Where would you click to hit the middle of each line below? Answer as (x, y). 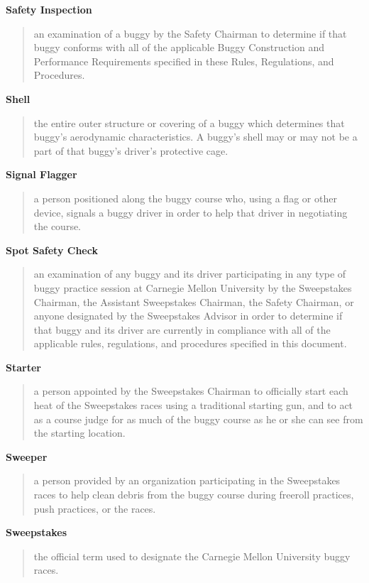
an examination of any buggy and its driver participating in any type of (190, 274)
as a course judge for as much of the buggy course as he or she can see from (198, 419)
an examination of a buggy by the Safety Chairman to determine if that (190, 33)
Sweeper (27, 456)
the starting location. (79, 433)
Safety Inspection (49, 9)
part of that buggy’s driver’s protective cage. (131, 150)
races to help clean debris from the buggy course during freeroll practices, (194, 495)
